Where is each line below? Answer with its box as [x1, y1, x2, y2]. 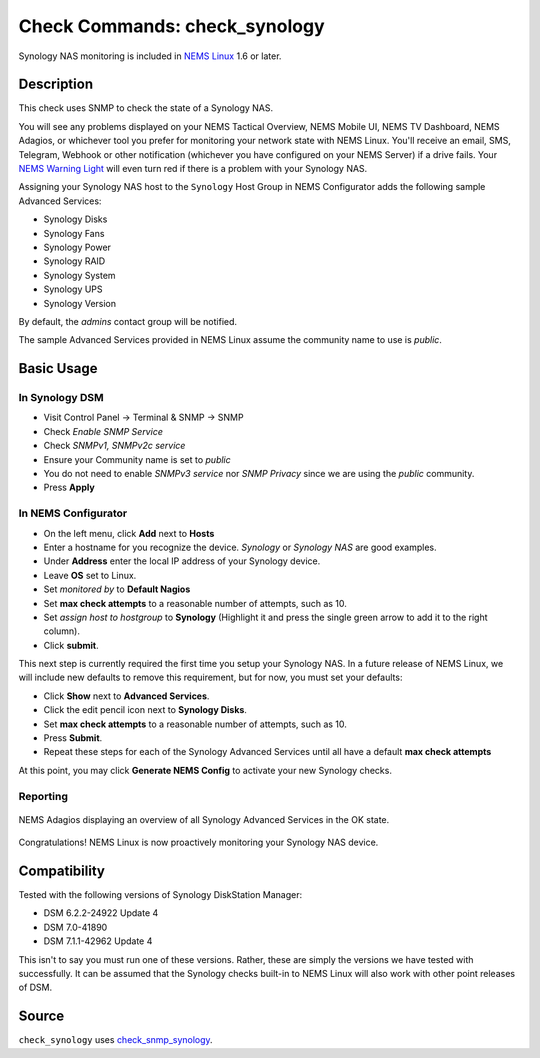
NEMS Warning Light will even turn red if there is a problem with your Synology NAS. [18, 163, 368, 175]
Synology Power [43, 241, 112, 253]
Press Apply [43, 481, 95, 494]
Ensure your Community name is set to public [43, 453, 232, 465]
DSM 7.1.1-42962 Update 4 [43, 935, 153, 947]
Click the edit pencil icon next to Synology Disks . [43, 704, 247, 716]
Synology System [43, 269, 116, 281]
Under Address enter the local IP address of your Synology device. [43, 555, 321, 567]
